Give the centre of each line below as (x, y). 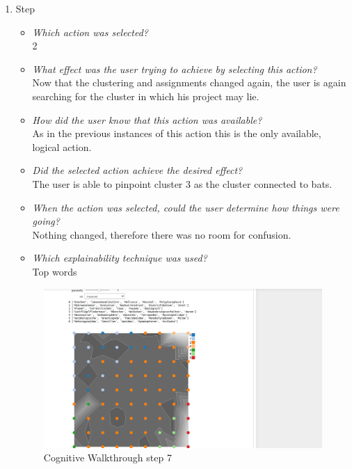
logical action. (62, 146)
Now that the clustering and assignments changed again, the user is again (189, 82)
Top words (55, 271)
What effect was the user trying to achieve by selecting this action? (175, 69)
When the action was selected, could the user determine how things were (186, 207)
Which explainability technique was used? (120, 258)
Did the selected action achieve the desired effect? (137, 170)
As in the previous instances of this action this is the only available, (177, 133)
